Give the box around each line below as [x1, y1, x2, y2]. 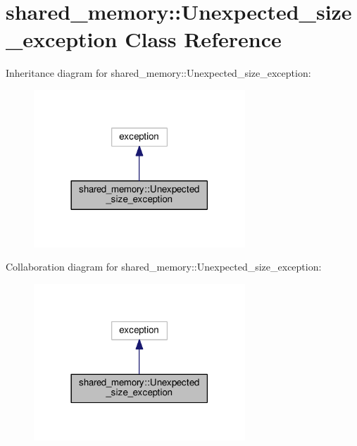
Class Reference [125, 25, 282, 54]
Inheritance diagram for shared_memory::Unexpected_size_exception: [6, 66, 311, 80]
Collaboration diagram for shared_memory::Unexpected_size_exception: [6, 259, 322, 274]
